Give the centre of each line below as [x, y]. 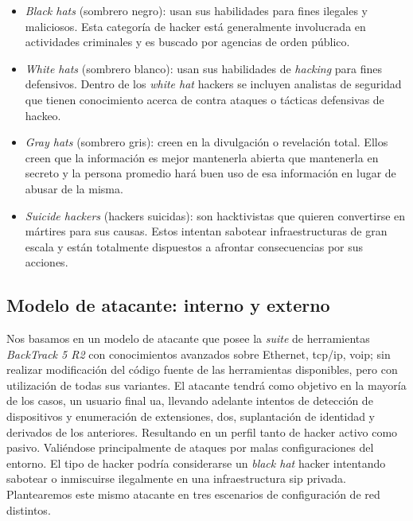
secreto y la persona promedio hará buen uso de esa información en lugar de [210, 173]
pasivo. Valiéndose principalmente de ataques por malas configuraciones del [190, 447]
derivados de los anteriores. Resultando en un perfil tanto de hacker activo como [202, 432]
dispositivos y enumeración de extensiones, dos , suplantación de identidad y [191, 416]
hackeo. [43, 115]
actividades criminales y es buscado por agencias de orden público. [187, 42]
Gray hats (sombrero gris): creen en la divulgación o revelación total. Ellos [206, 142]
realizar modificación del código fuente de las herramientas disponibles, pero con [202, 369]
